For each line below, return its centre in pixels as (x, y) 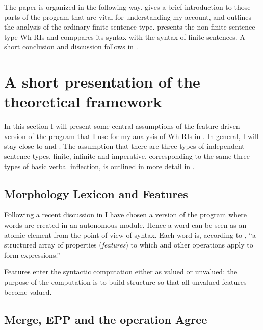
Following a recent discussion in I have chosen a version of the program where (125, 215)
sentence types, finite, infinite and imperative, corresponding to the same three (127, 156)
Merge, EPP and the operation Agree (106, 319)
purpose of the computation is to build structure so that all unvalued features (125, 282)
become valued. (28, 292)
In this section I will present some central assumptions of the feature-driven (122, 126)
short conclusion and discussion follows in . (71, 47)
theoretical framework (83, 102)
